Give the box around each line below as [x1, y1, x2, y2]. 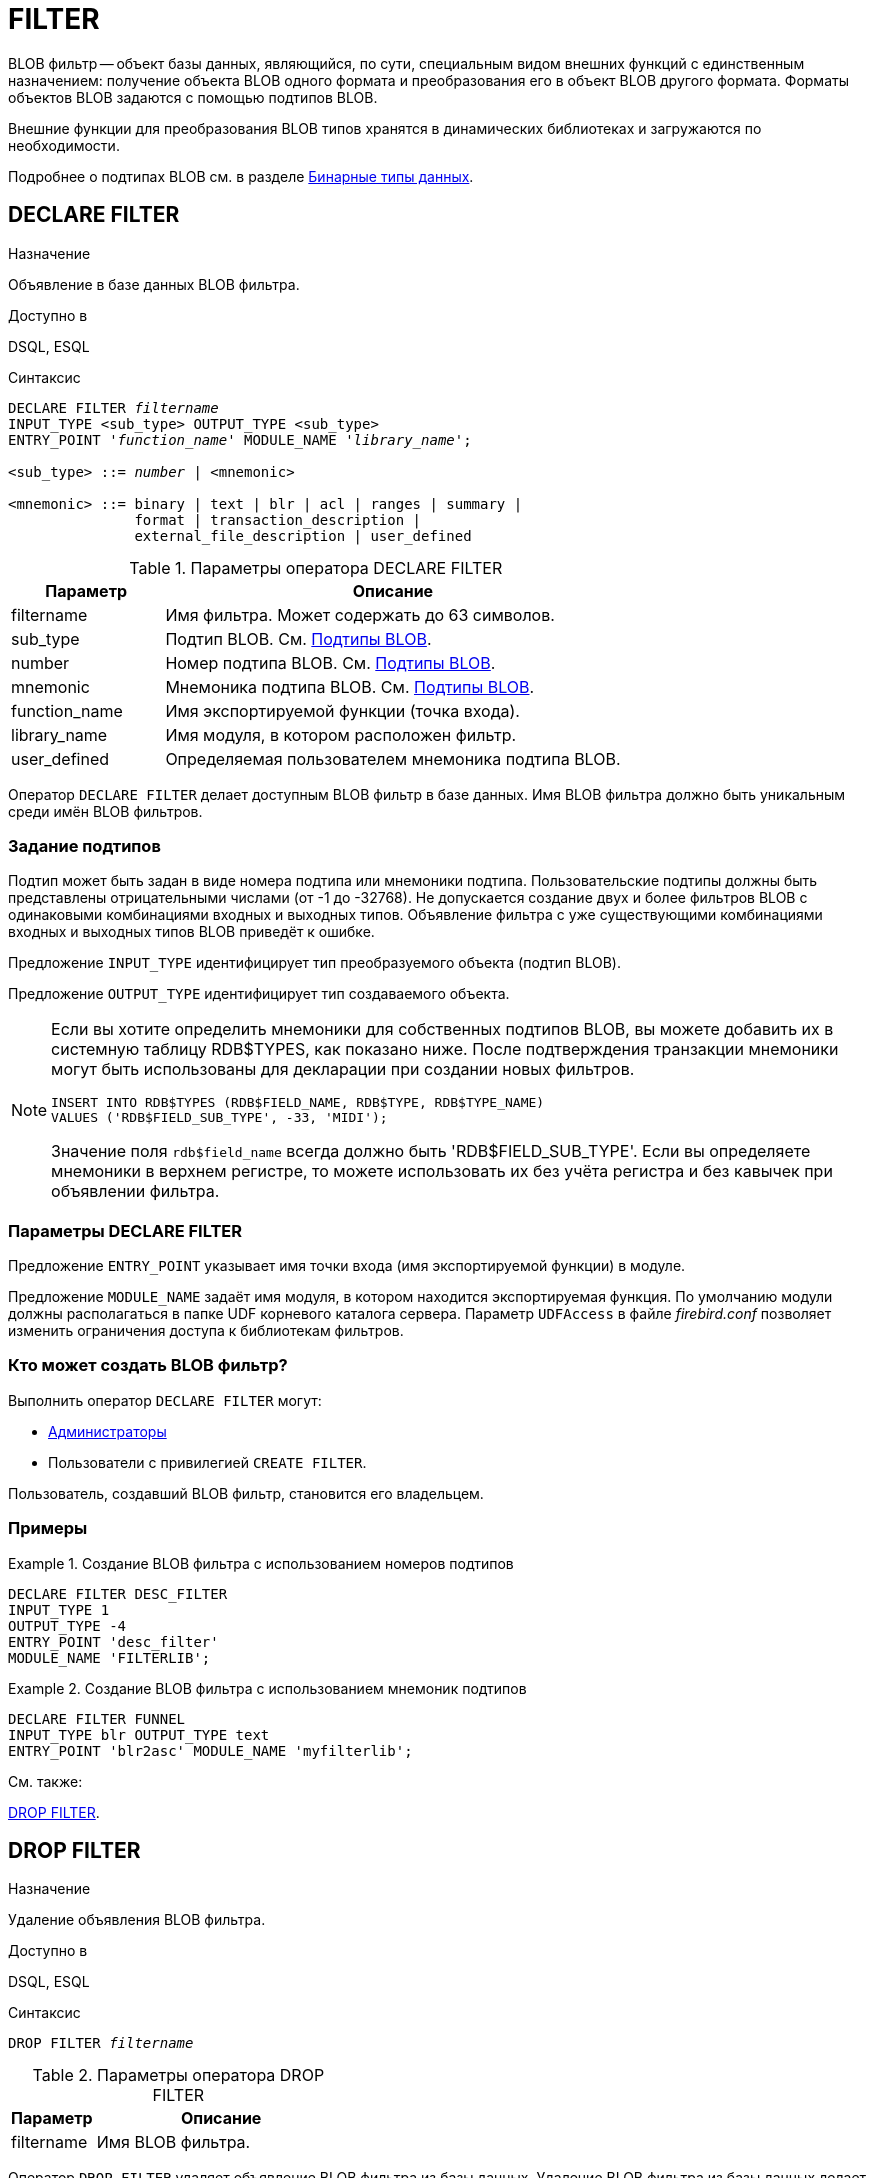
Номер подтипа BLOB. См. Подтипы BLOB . [165, 652, 496, 673]
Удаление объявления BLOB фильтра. [8, 1911, 266, 1929]
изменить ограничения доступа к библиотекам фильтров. [8, 1322, 404, 1340]
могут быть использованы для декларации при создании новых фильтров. [51, 1059, 635, 1080]
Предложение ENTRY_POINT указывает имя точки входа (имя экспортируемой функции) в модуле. [8, 1257, 686, 1275]
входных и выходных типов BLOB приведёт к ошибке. [8, 923, 375, 941]
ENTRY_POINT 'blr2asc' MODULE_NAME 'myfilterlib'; [8, 1742, 413, 1759]
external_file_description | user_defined [134, 527, 472, 544]
